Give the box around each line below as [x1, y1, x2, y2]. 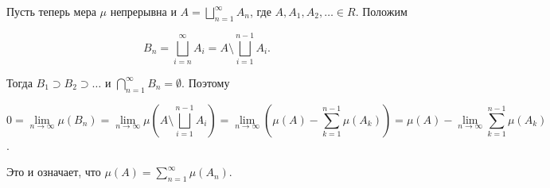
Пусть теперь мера [6, 3, 96, 19]
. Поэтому [181, 74, 230, 90]
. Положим [355, 3, 408, 19]
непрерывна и [110, 3, 177, 19]
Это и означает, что [6, 163, 101, 180]
